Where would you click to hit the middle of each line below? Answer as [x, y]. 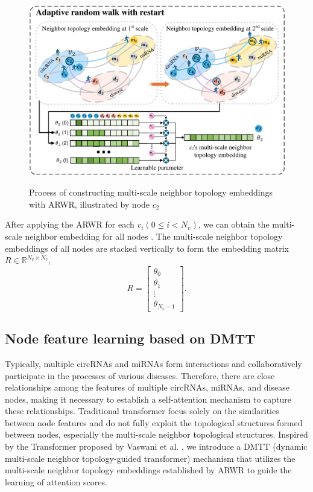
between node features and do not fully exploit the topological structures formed [154, 422]
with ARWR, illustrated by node [90, 204]
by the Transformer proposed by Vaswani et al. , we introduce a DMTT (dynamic [156, 446]
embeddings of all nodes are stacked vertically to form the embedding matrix [147, 248]
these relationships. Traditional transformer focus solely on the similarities [142, 411]
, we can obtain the [234, 224]
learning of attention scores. [56, 481]
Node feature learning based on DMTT [130, 338]
